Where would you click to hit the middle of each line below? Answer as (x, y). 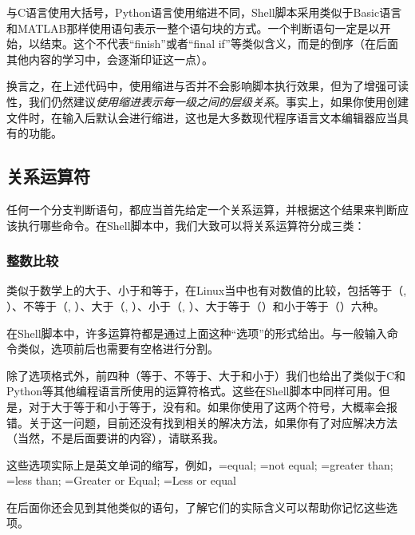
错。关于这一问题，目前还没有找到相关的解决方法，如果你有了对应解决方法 (202, 422)
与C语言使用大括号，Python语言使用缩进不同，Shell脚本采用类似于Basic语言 (204, 12)
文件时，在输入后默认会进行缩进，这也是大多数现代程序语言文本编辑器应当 (202, 117)
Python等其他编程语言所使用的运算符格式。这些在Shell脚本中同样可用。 (193, 391)
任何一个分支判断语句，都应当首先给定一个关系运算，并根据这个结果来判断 (202, 209)
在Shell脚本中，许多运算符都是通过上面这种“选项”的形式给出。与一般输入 (197, 333)
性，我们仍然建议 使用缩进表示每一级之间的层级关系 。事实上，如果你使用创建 (207, 101)
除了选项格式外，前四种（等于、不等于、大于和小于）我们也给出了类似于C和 (206, 375)
